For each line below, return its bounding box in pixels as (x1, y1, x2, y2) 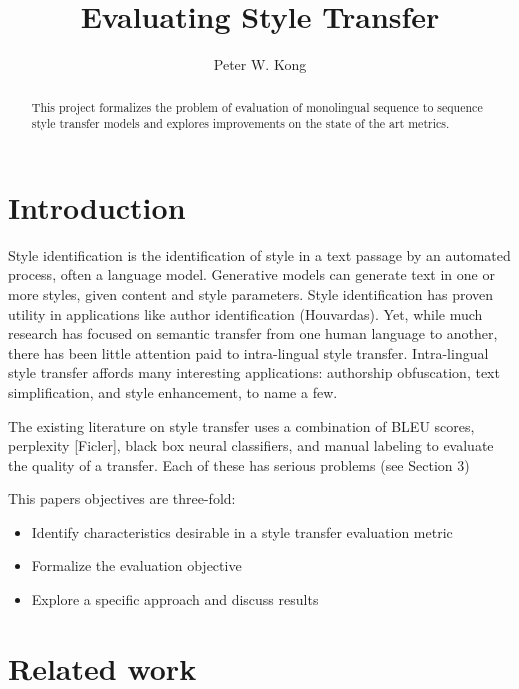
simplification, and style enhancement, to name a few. (8, 381, 338, 402)
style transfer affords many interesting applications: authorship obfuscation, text (8, 362, 500, 383)
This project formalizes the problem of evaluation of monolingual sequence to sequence (31, 98, 483, 115)
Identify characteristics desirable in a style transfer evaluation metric (31, 521, 453, 542)
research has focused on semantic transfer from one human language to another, (8, 323, 498, 344)
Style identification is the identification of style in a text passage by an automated (8, 244, 511, 265)
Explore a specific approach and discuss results (31, 589, 319, 610)
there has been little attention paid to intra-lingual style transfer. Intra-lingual (8, 342, 489, 363)
